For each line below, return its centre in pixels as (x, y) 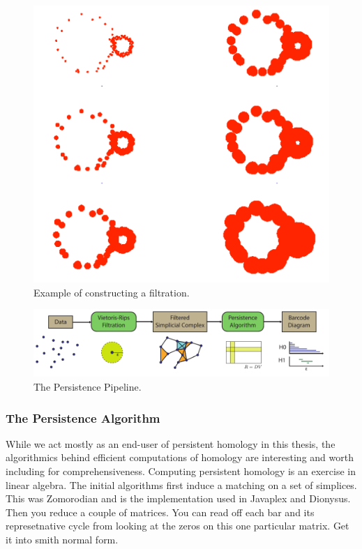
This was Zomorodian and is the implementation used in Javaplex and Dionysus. (178, 498)
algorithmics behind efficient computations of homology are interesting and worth (180, 457)
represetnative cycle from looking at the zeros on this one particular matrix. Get (178, 526)
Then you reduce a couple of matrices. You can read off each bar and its (160, 512)
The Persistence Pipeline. (88, 387)
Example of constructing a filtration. (112, 292)
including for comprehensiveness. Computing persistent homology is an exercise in (181, 471)
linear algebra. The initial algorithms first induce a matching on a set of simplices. (181, 484)
